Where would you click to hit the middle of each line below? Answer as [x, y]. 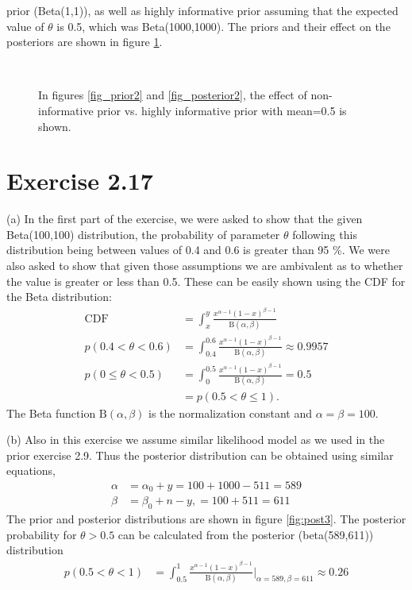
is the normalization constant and [230, 413]
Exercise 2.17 [80, 181]
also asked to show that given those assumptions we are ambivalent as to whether [205, 266]
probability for [42, 534]
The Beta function [51, 413]
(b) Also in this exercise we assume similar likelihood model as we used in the [196, 440]
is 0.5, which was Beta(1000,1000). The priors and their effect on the [223, 26]
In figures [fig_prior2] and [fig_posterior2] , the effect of [173, 95]
